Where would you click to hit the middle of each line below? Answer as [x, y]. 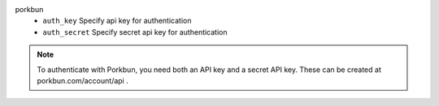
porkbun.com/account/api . [83, 80]
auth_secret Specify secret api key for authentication [135, 32]
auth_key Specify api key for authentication [117, 21]
